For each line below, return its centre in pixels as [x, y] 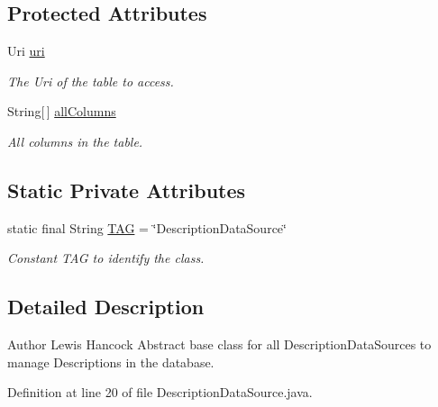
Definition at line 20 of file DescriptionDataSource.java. [160, 392]
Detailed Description [106, 307]
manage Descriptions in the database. [111, 362]
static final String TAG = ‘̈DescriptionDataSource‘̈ [147, 227]
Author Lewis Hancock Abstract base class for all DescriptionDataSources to [219, 344]
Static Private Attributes [127, 190]
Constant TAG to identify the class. [106, 258]
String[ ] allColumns [62, 111]
